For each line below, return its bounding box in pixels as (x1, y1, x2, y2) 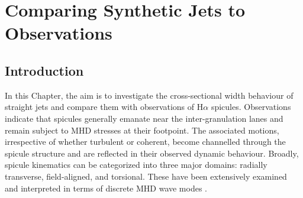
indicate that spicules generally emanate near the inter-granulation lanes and (5, 112, 283, 124)
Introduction (5, 61, 84, 79)
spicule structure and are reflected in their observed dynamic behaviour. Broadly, (5, 147, 299, 159)
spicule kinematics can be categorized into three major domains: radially (5, 158, 267, 171)
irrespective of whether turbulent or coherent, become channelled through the (5, 135, 286, 148)
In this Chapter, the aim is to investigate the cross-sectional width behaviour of (5, 89, 294, 101)
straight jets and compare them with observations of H (5, 100, 204, 113)
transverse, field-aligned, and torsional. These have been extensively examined (5, 170, 287, 182)
